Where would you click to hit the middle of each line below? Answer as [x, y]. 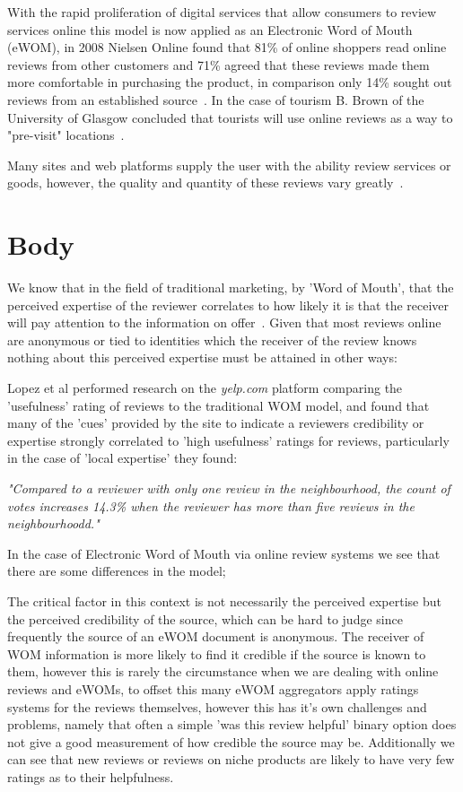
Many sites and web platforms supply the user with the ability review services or [229, 165]
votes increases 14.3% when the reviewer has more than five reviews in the [211, 505]
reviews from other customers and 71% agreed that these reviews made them [218, 64]
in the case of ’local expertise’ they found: [122, 458]
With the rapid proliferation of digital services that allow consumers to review [222, 12]
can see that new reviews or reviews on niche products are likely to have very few [231, 759]
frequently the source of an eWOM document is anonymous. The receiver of [216, 636]
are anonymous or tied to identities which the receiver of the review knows [212, 339]
